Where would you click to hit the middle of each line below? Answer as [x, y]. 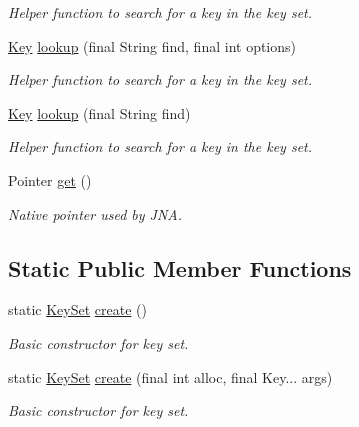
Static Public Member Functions [180, 267]
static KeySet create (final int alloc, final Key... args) [170, 376]
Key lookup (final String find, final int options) [152, 45]
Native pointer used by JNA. [95, 213]
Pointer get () [50, 179]
